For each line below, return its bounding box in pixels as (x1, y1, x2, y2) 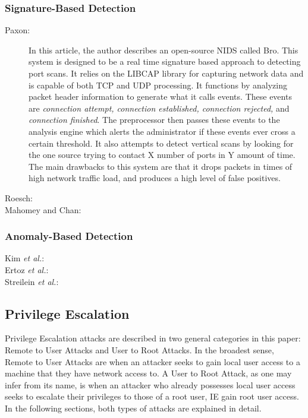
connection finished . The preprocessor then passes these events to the (29, 113, 280, 126)
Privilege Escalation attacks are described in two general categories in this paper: (5, 332, 301, 344)
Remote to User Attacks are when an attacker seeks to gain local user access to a (5, 355, 300, 368)
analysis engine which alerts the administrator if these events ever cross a (29, 125, 296, 137)
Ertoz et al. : (5, 263, 49, 275)
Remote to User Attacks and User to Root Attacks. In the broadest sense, (5, 343, 274, 356)
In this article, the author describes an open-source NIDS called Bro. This (29, 43, 298, 56)
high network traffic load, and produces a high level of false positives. (29, 172, 281, 184)
